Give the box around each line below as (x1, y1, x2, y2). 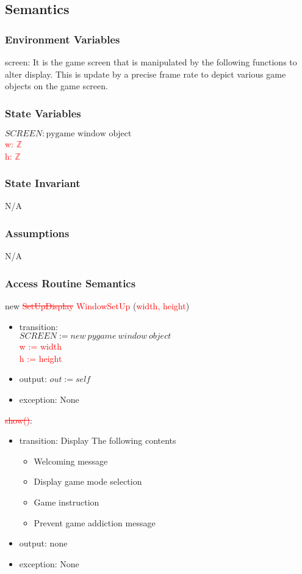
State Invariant (5, 175, 81, 191)
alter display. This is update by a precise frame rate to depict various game (5, 67, 286, 80)
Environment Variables (5, 31, 120, 46)
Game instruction (34, 495, 99, 508)
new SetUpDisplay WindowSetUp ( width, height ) (5, 300, 190, 312)
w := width (19, 340, 62, 353)
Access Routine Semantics (5, 275, 136, 290)
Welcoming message (34, 454, 108, 467)
